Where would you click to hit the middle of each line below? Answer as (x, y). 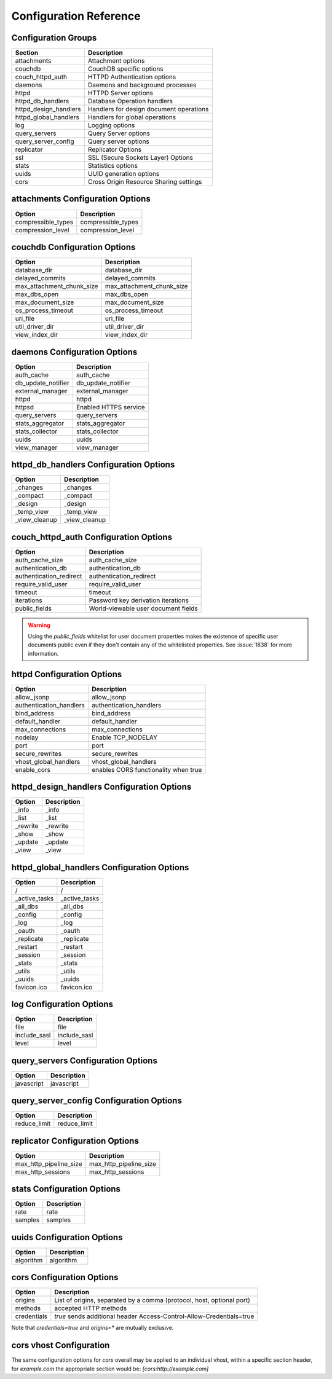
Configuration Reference (76, 16)
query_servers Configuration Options (85, 1060)
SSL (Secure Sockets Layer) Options (140, 158)
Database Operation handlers (130, 101)
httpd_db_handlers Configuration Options (93, 465)
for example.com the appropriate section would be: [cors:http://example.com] (110, 1369)
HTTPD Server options (121, 93)
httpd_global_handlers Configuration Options (100, 867)
